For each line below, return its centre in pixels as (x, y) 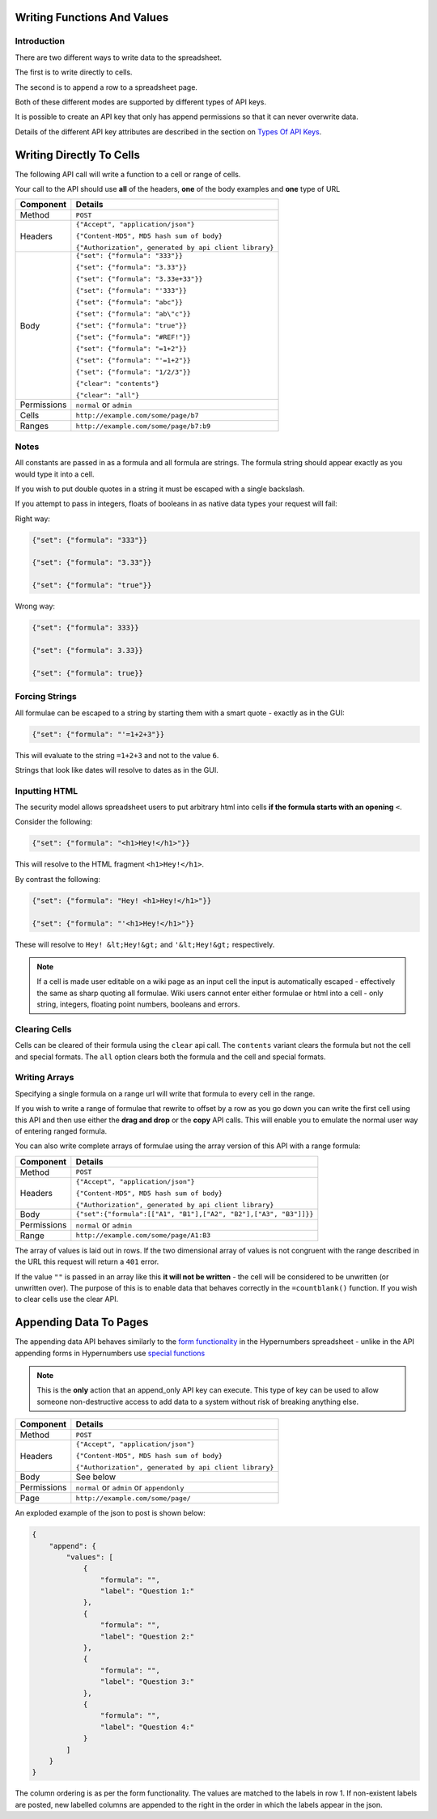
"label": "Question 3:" (147, 1682)
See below (96, 1477)
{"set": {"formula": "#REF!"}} (134, 337)
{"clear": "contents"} (117, 384)
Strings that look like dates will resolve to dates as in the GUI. (117, 770)
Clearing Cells (43, 1029)
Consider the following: (54, 822)
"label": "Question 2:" (147, 1636)
